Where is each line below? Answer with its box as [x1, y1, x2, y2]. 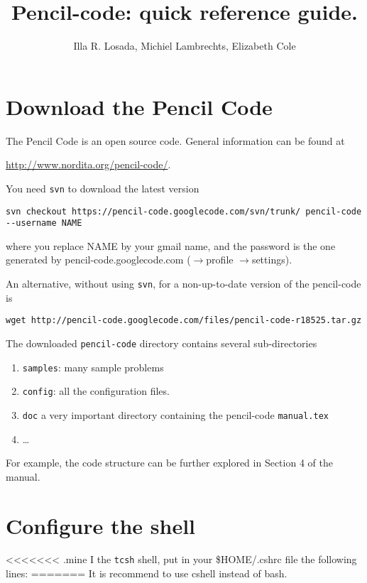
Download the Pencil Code [6, 92, 273, 121]
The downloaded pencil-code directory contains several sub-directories [6, 335, 317, 350]
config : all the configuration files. [22, 383, 170, 398]
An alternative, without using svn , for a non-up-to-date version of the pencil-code [6, 276, 361, 290]
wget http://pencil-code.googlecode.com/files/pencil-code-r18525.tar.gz [6, 315, 362, 326]
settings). [251, 252, 292, 267]
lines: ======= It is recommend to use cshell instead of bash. [6, 566, 287, 581]
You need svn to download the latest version [6, 180, 199, 195]
